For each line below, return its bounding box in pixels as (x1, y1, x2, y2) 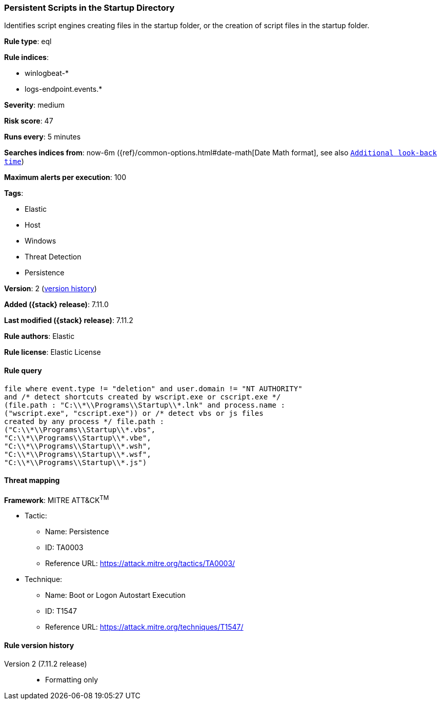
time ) (4, 157, 24, 166)
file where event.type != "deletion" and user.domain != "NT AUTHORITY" (4, 384, 303, 393)
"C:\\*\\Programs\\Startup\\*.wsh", (4, 441, 151, 450)
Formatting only (45, 675, 98, 684)
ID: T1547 (45, 607, 77, 616)
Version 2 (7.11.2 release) (4, 659, 87, 668)
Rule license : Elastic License (4, 348, 101, 357)
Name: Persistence (45, 527, 109, 536)
